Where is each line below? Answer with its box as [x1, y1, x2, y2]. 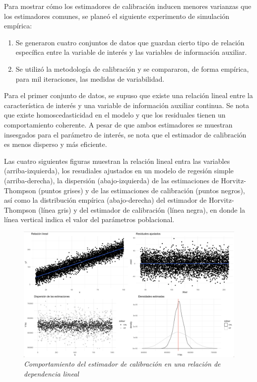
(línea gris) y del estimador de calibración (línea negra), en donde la [38, 204, 246, 215]
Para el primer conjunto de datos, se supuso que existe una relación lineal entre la [4, 90, 253, 101]
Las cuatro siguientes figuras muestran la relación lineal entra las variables [4, 155, 230, 166]
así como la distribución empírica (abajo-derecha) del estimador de [4, 195, 207, 205]
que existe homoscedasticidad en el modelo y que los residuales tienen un [4, 110, 226, 120]
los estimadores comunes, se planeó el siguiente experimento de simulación [4, 10, 229, 21]
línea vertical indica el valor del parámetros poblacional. [4, 214, 175, 225]
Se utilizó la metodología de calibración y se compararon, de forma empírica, [15, 63, 249, 74]
